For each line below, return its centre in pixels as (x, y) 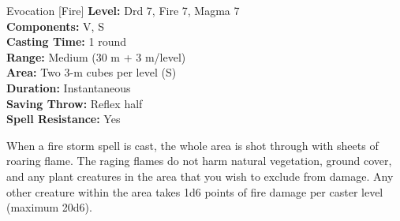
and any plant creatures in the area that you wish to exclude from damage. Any (200, 176)
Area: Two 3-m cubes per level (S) (92, 72)
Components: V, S (55, 26)
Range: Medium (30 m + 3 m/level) (96, 56)
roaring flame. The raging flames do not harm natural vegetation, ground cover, (199, 161)
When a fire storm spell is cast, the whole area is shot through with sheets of (193, 145)
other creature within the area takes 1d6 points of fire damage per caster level (195, 191)
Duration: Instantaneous (69, 87)
